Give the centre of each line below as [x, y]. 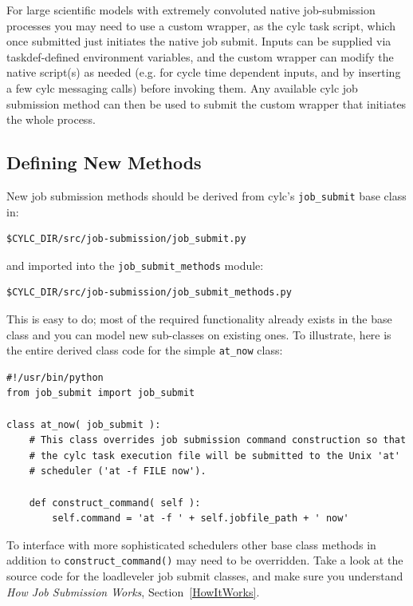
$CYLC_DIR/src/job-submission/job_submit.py [126, 239]
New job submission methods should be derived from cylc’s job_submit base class [206, 195]
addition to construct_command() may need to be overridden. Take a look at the [205, 560]
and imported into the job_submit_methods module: [135, 265]
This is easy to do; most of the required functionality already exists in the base [199, 319]
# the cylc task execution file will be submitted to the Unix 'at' [214, 455]
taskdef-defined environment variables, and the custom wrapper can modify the [200, 56]
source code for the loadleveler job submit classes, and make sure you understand [205, 576]
